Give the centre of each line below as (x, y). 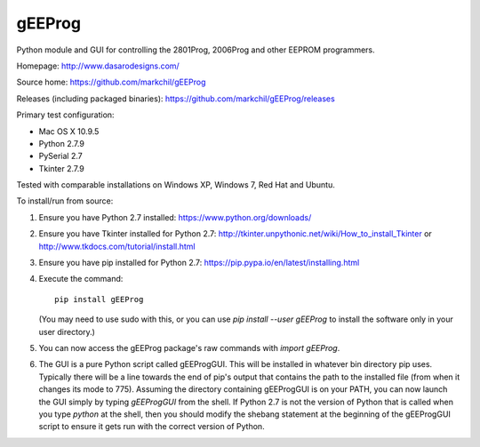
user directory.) (67, 331)
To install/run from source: (65, 201)
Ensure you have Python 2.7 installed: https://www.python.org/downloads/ (175, 217)
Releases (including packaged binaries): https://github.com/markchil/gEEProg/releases (176, 99)
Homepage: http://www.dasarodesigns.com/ (98, 66)
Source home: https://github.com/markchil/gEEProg (111, 82)
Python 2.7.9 (61, 143)
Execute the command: (81, 279)
